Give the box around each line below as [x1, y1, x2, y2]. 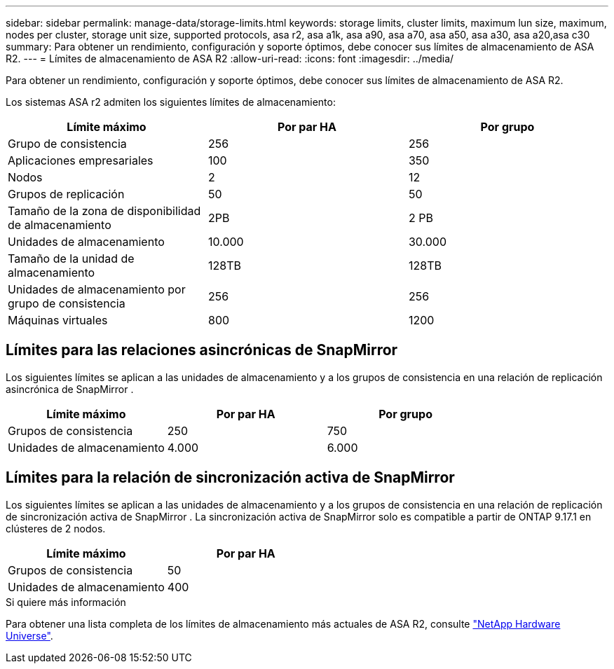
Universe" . [6, 629, 53, 642]
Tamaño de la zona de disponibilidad [8, 204, 201, 218]
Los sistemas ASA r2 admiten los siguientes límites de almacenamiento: [6, 96, 336, 108]
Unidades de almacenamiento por [8, 282, 186, 296]
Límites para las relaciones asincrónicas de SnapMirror [6, 341, 398, 359]
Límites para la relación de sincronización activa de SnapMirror [6, 469, 455, 487]
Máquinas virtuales [8, 313, 108, 327]
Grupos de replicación [8, 187, 125, 201]
